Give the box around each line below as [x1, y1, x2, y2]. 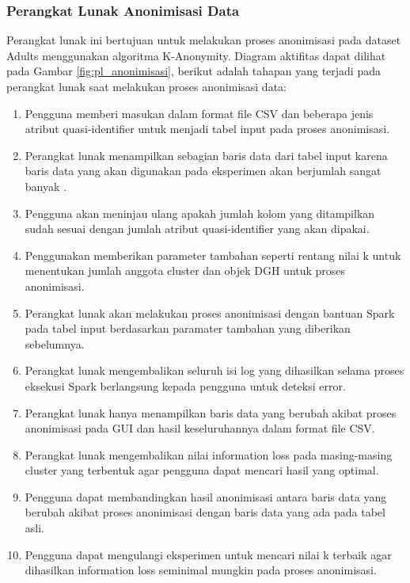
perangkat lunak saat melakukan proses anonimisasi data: [6, 78, 287, 94]
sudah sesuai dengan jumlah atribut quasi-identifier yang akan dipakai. [25, 220, 370, 237]
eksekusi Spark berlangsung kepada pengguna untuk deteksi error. [25, 377, 346, 394]
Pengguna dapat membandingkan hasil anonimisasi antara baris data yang [25, 488, 387, 505]
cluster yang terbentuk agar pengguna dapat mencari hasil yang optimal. [25, 462, 379, 478]
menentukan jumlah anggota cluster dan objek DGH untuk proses [25, 262, 346, 279]
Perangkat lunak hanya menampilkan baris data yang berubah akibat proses [25, 404, 397, 421]
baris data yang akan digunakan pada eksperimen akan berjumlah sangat [25, 162, 382, 179]
